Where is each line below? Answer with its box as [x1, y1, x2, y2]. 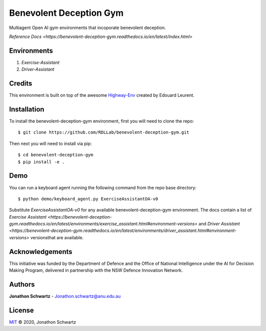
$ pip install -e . [18, 159, 65, 165]
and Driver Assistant [199, 221, 240, 227]
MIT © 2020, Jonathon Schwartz [9, 319, 76, 325]
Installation [9, 105, 44, 113]
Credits [9, 79, 33, 88]
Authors [9, 280, 35, 289]
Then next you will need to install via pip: [9, 141, 92, 147]
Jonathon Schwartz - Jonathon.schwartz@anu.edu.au [9, 294, 121, 299]
